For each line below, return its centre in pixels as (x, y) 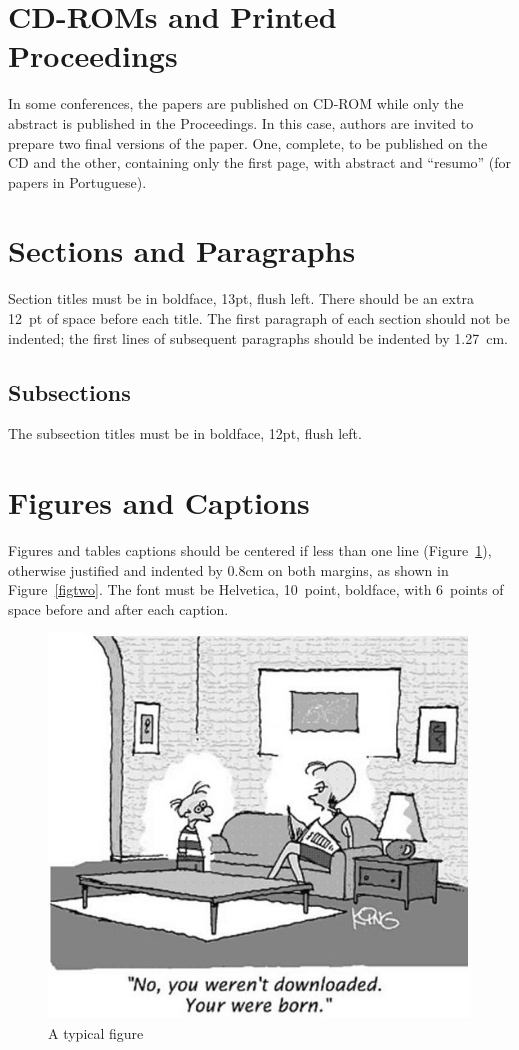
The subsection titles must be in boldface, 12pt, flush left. (185, 433)
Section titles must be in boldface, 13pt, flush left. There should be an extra (241, 298)
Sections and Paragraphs (182, 250)
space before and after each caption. (118, 608)
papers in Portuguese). (77, 181)
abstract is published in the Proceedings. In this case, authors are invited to (241, 122)
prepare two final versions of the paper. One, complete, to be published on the (248, 142)
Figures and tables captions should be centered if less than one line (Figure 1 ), (250, 550)
